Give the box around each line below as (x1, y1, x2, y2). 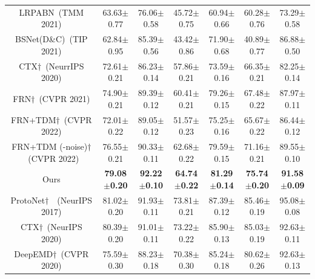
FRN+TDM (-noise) (12, 139, 88, 152)
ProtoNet (10, 193, 45, 206)
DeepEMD (14, 247, 53, 260)
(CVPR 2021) (39, 92, 90, 104)
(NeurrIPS (45, 59, 84, 72)
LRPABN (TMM (19, 5, 84, 18)
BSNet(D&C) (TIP (15, 33, 88, 45)
